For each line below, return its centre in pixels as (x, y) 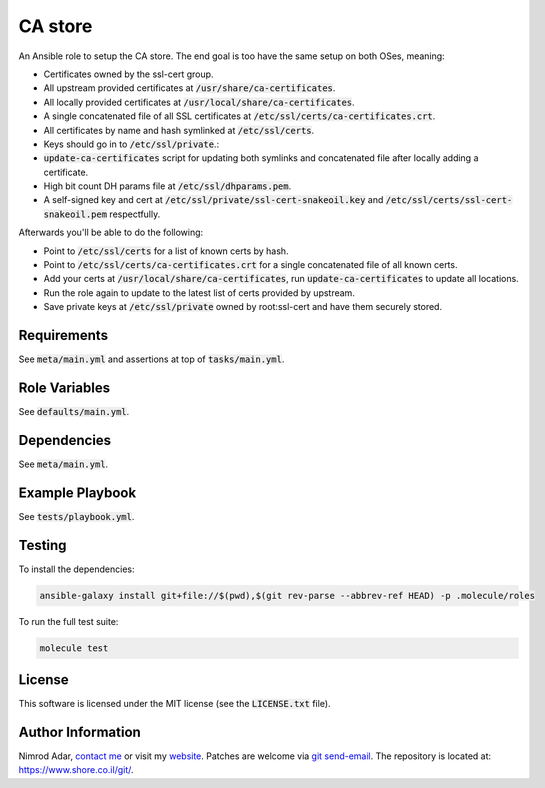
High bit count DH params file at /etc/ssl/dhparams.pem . (167, 186)
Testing (42, 545)
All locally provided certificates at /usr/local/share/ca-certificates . (199, 102)
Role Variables (64, 387)
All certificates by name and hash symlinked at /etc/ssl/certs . (179, 130)
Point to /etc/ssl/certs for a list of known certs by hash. (166, 251)
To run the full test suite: (68, 621)
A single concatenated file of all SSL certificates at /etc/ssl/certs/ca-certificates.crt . (239, 116)
